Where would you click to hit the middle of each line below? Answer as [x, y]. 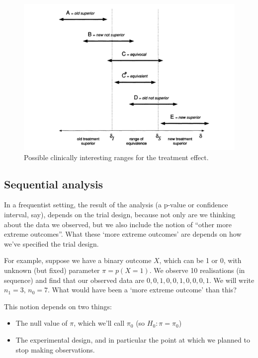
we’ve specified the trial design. [51, 243]
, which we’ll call [99, 323]
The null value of [42, 323]
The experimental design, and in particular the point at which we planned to [133, 339]
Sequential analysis [54, 184]
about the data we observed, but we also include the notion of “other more [118, 224]
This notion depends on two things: [58, 306]
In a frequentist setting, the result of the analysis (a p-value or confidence [116, 205]
